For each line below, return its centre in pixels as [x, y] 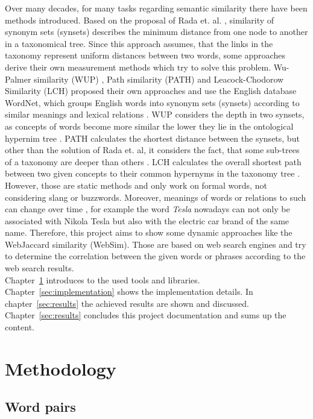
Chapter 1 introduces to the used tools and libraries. [103, 279]
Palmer [18, 79]
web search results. [40, 268]
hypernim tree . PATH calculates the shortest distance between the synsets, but [152, 138]
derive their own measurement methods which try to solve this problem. [138, 67]
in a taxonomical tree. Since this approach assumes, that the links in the [139, 43]
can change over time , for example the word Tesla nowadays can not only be [147, 209]
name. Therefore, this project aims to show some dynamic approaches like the [149, 232]
